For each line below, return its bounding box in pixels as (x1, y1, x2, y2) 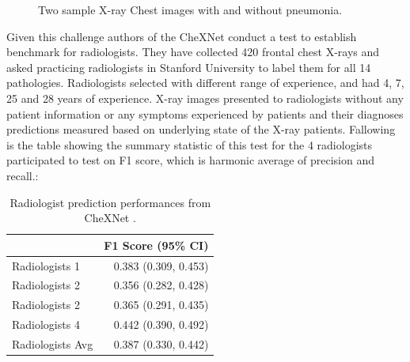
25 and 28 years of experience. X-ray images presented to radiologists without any (6, 89, 404, 106)
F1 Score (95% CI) (104, 236, 209, 253)
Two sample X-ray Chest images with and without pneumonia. (38, 2, 343, 17)
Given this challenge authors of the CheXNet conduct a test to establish (6, 28, 357, 44)
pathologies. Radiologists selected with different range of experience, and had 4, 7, (6, 74, 404, 91)
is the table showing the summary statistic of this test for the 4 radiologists (6, 136, 372, 153)
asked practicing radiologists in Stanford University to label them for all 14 (6, 58, 371, 75)
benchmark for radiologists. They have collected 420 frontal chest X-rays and (6, 43, 380, 60)
